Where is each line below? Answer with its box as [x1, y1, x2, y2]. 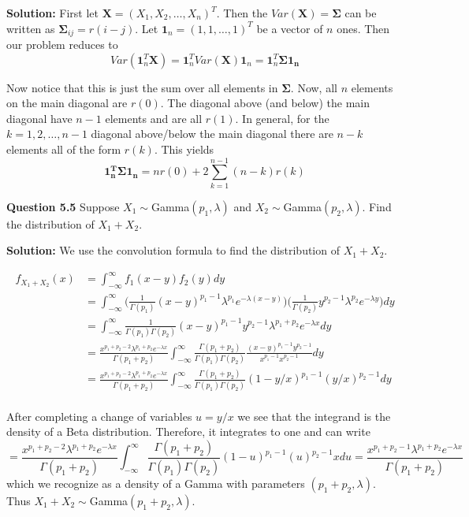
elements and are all [105, 110, 203, 126]
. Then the [216, 5, 268, 20]
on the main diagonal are [6, 95, 128, 111]
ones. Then [337, 20, 390, 36]
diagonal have [6, 110, 73, 126]
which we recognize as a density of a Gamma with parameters [6, 474, 305, 491]
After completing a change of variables [6, 407, 192, 424]
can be [344, 5, 377, 20]
